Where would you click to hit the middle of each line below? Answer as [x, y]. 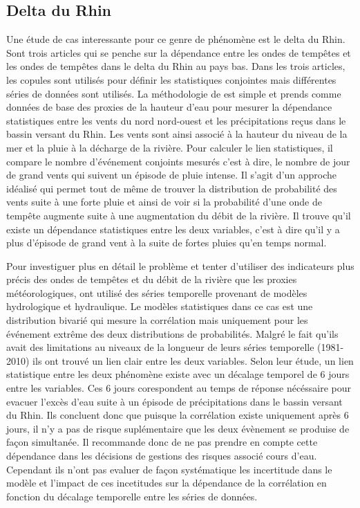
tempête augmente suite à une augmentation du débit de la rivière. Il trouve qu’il [179, 215]
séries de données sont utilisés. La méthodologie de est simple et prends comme [174, 93]
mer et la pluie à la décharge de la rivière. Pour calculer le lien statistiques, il [170, 147]
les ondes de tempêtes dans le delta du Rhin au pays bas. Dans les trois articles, [176, 66]
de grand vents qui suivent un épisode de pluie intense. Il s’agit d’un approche [172, 175]
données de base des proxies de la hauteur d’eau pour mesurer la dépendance [169, 107]
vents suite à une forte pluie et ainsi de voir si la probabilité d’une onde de [164, 202]
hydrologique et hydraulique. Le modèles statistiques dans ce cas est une [160, 306]
